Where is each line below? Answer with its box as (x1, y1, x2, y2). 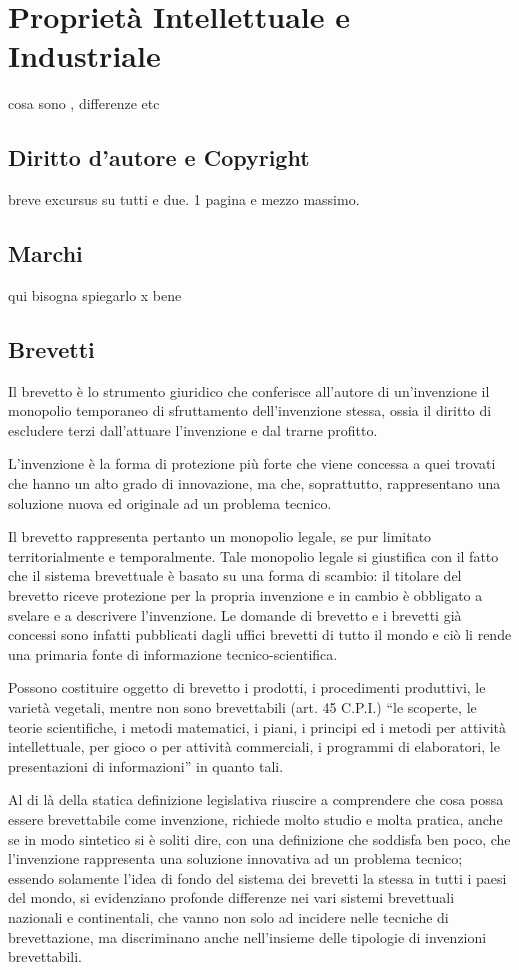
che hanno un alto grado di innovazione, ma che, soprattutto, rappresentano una (8, 473, 501, 494)
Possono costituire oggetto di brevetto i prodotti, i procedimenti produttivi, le (8, 677, 486, 698)
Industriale (8, 35, 161, 76)
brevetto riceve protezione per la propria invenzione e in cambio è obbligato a (8, 585, 483, 606)
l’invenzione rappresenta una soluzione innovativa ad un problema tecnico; (8, 848, 463, 869)
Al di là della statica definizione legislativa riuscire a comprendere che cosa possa (8, 789, 504, 810)
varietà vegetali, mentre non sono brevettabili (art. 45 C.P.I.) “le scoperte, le (8, 697, 477, 718)
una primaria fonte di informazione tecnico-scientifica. (8, 643, 338, 664)
